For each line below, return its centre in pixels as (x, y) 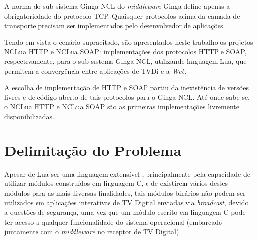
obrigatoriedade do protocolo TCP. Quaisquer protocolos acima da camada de (122, 15)
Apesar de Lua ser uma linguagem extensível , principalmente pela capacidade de (127, 173)
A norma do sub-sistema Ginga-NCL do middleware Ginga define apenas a (117, 6)
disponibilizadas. (29, 116)
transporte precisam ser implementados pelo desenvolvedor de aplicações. (115, 25)
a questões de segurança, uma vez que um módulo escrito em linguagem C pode (125, 212)
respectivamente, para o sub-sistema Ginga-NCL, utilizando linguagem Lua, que (126, 61)
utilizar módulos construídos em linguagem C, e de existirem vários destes (116, 183)
